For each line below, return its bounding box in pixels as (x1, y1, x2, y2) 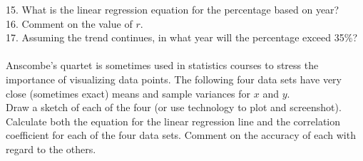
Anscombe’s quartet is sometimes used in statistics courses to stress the (6, 58, 319, 73)
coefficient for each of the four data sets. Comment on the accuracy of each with (6, 128, 356, 142)
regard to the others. (6, 141, 96, 156)
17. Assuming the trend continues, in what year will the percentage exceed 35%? (6, 30, 358, 45)
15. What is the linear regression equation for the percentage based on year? (6, 2, 339, 16)
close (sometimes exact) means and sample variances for (6, 85, 251, 100)
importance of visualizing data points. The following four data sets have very (6, 71, 342, 86)
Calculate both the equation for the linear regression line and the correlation (6, 113, 341, 128)
